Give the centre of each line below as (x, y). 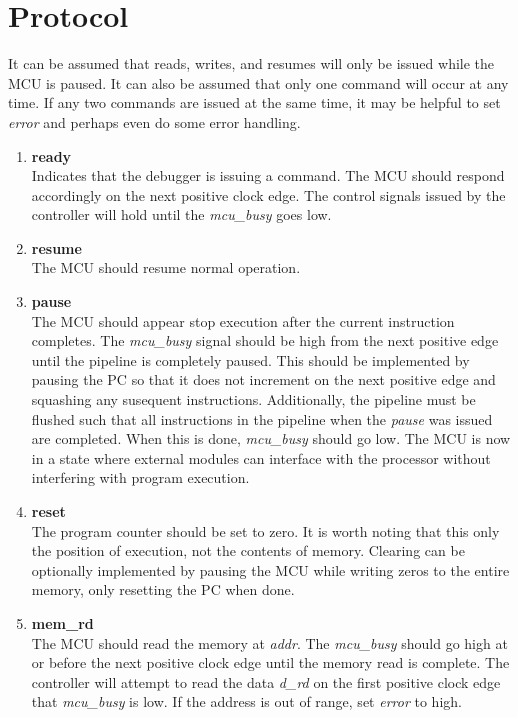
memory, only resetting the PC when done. (163, 589)
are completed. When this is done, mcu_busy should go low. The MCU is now (271, 438)
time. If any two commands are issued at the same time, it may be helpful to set (254, 102)
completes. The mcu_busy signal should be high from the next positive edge (265, 340)
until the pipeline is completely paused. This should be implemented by (250, 359)
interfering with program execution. (140, 477)
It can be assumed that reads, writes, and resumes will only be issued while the (251, 63)
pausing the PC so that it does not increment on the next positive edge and (263, 379)
